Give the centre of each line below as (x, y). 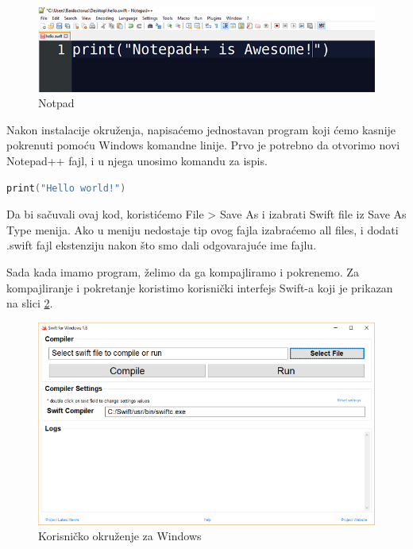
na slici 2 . (30, 303)
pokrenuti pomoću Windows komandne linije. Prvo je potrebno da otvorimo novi (203, 145)
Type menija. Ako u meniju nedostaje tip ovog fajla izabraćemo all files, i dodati (203, 229)
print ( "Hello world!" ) (66, 188)
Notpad (56, 103)
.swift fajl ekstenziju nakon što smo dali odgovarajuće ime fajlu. (162, 245)
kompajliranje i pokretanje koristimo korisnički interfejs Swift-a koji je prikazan (200, 287)
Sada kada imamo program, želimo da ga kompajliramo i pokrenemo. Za (183, 271)
